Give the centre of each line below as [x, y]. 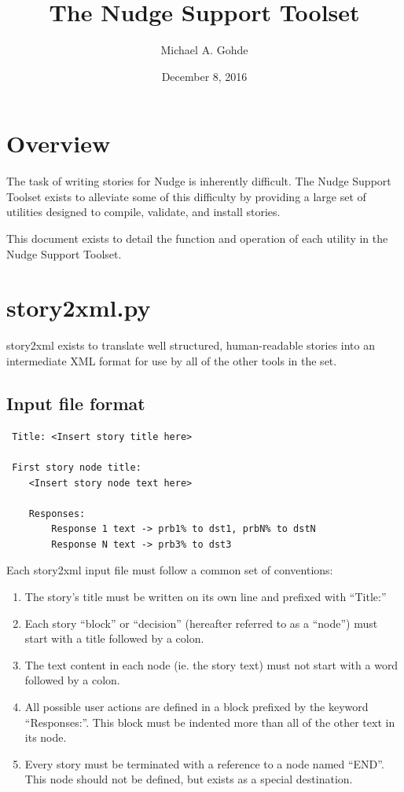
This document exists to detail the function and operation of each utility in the [197, 238]
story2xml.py [79, 308]
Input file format [76, 403]
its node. [46, 737]
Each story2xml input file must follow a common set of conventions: [170, 570]
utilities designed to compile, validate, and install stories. [143, 212]
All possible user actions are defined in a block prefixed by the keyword [196, 707]
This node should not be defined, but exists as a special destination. [189, 779]
